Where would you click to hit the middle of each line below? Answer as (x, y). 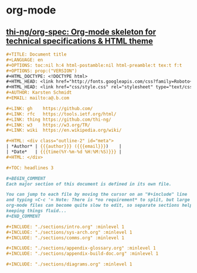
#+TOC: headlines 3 (30, 168)
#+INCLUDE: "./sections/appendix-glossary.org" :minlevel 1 (81, 248)
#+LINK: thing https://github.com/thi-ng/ (59, 120)
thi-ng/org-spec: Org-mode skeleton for (81, 32)
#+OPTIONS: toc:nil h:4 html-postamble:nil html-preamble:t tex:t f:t (94, 65)
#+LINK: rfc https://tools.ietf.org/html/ (61, 114)
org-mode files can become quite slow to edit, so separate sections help (99, 206)
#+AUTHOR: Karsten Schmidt (39, 93)
